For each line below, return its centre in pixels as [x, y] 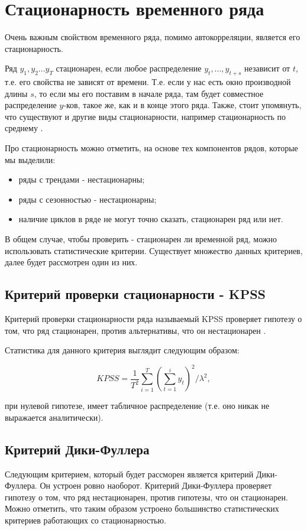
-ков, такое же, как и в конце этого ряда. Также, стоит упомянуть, [182, 105]
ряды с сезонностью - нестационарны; [88, 199]
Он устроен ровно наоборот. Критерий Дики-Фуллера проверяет [156, 485]
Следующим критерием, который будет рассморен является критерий [129, 474]
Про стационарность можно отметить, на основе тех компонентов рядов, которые [151, 148]
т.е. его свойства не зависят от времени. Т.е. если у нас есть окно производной [148, 82]
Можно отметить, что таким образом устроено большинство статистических [142, 508]
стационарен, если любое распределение [129, 68]
